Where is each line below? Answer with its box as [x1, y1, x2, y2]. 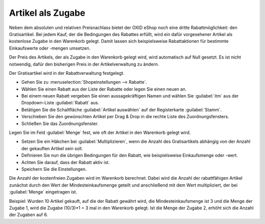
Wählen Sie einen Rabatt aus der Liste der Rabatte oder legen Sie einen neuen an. [21, 86, 186, 92]
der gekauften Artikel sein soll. [21, 145, 83, 151]
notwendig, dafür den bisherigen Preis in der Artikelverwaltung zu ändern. [9, 61, 159, 67]
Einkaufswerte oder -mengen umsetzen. [9, 45, 91, 51]
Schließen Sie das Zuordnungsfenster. [21, 121, 99, 127]
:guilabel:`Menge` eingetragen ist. [9, 189, 78, 195]
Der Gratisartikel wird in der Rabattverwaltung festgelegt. [9, 70, 125, 76]
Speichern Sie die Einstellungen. [21, 166, 87, 172]
